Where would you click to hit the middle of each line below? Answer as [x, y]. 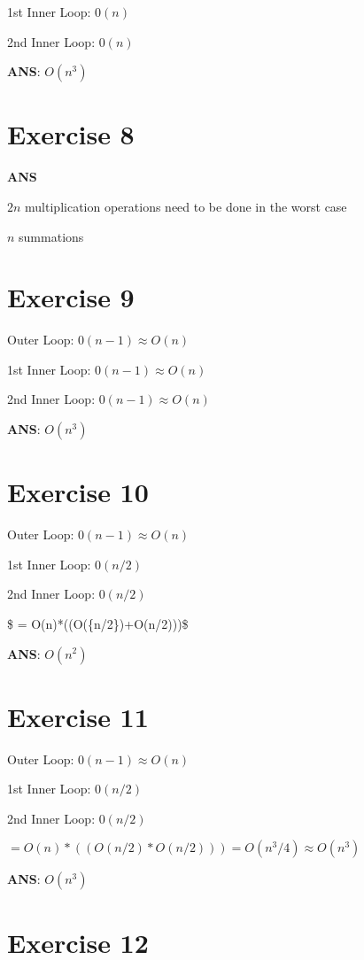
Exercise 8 [71, 134]
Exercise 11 [78, 716]
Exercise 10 [78, 492]
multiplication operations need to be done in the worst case [186, 206]
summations [51, 236]
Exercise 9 [71, 297]
